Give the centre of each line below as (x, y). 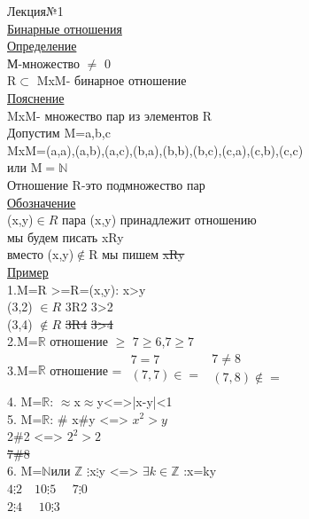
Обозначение (42, 202)
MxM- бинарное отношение (112, 80)
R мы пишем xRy (137, 254)
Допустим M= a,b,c (59, 133)
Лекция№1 (35, 11)
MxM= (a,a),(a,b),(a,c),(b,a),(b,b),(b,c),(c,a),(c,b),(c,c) (155, 149)
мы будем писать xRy (66, 236)
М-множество (44, 63)
